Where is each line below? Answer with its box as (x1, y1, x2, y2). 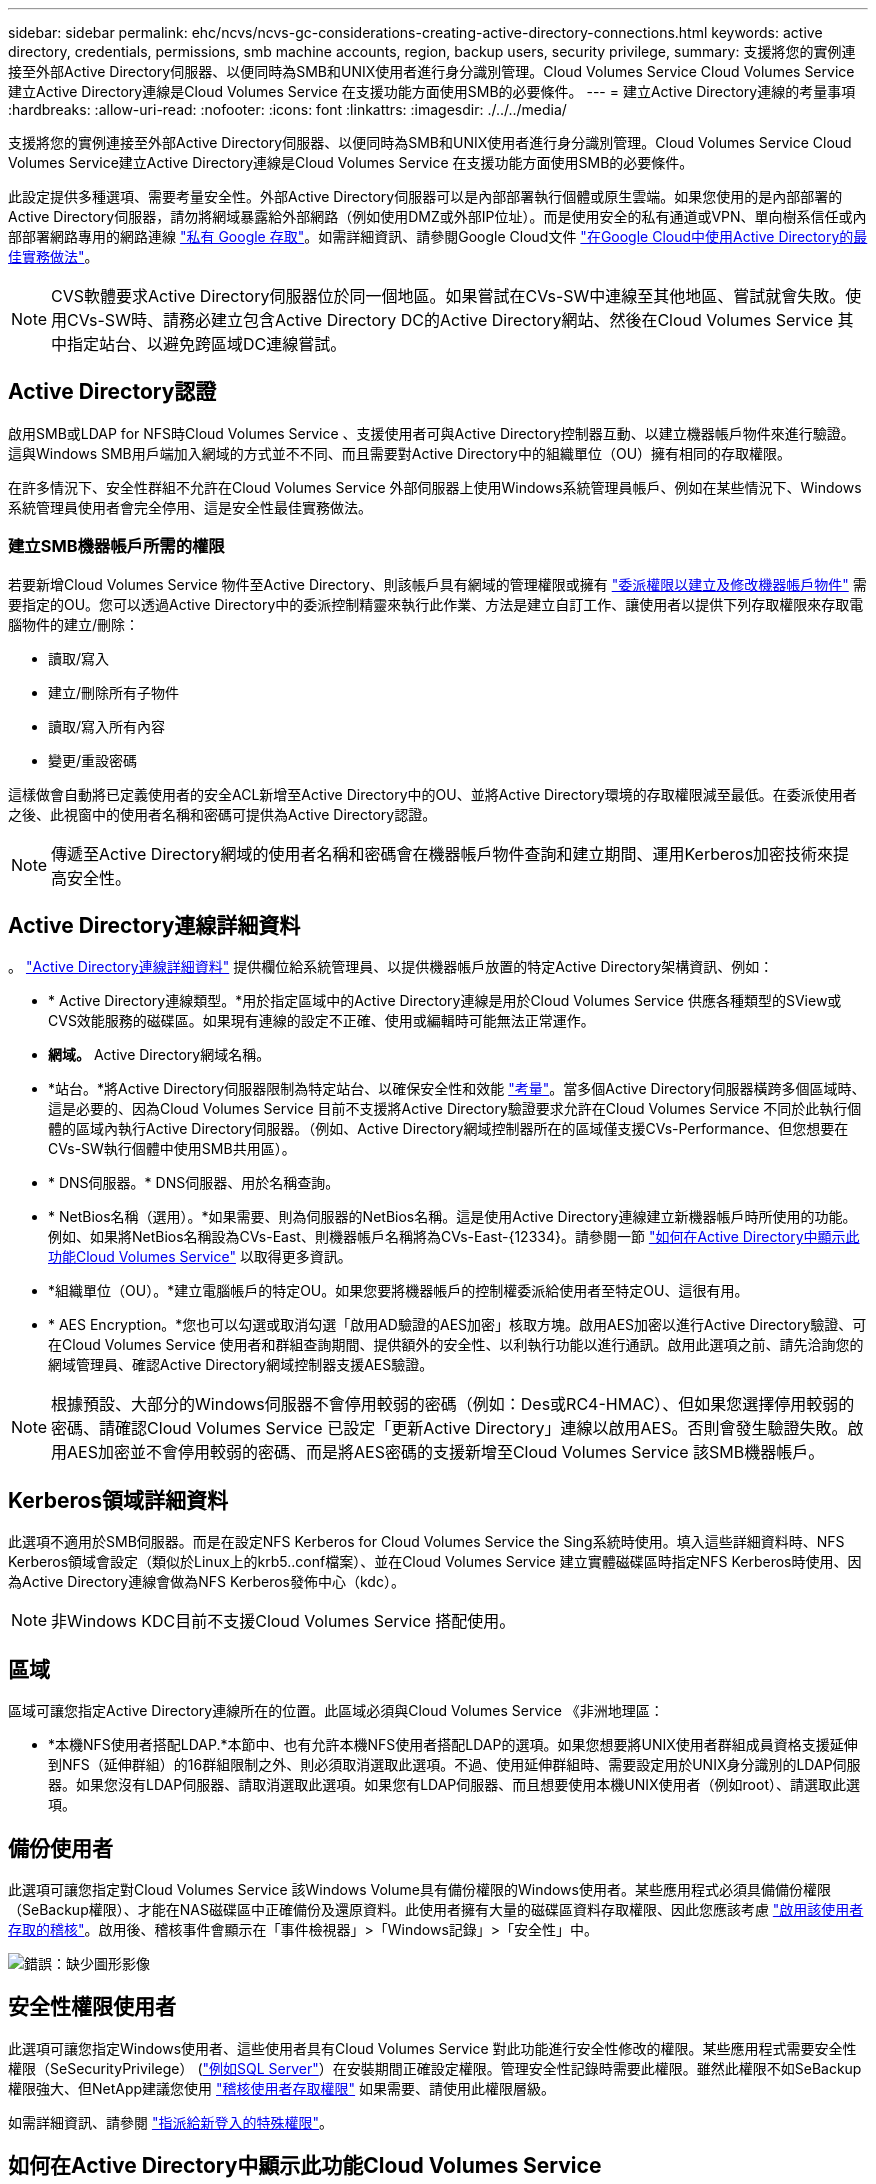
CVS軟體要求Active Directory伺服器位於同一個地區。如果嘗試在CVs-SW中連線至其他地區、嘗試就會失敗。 (51, 286, 846, 306)
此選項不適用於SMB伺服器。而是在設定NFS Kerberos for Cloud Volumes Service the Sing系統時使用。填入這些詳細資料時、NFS (8, 1533, 845, 1551)
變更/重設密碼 (48, 751, 138, 769)
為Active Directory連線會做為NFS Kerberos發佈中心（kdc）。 (8, 1573, 405, 1591)
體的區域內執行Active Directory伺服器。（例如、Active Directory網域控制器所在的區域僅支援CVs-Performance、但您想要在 (48, 1120, 849, 1138)
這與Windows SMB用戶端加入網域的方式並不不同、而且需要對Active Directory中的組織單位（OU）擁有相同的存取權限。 (8, 444, 792, 462)
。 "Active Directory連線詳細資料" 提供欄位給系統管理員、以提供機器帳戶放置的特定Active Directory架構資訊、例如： (8, 958, 774, 976)
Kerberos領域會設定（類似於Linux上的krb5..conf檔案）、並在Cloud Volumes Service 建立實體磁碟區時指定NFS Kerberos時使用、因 (8, 1553, 862, 1571)
